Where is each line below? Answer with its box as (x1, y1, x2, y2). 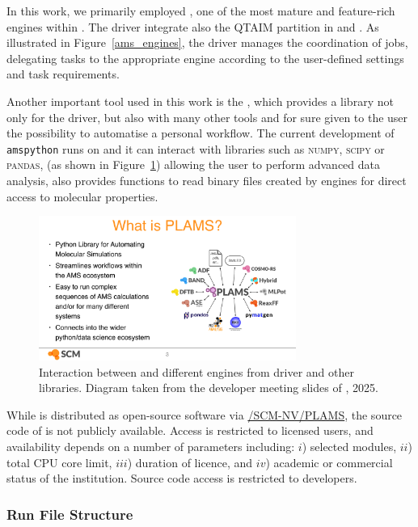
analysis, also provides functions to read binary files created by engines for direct (6, 172, 407, 188)
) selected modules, (302, 438, 397, 455)
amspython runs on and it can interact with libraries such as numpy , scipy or (6, 140, 385, 157)
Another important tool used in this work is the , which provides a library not (6, 92, 394, 109)
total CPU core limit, (6, 453, 112, 470)
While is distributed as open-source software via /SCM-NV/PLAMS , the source (6, 406, 403, 423)
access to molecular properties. (6, 188, 158, 204)
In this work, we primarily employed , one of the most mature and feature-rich (6, 2, 395, 19)
